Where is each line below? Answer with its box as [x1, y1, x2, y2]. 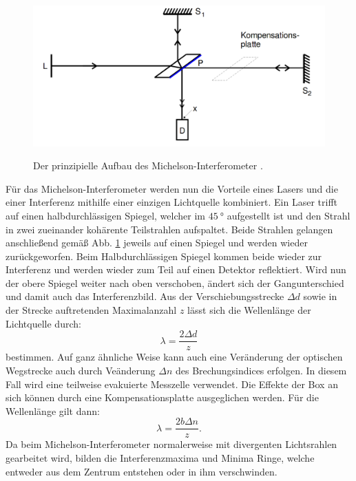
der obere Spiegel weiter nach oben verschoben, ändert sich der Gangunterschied [6, 275, 344, 290]
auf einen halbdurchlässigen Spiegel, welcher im [6, 208, 205, 222]
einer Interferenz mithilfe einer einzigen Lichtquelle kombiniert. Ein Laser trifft [6, 195, 337, 209]
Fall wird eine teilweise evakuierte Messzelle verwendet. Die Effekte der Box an [6, 376, 338, 391]
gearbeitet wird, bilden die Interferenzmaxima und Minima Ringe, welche [6, 450, 315, 464]
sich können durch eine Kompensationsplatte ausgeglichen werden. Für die [6, 390, 319, 405]
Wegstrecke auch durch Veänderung [6, 363, 156, 377]
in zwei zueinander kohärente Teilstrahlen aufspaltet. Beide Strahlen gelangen [6, 222, 333, 236]
